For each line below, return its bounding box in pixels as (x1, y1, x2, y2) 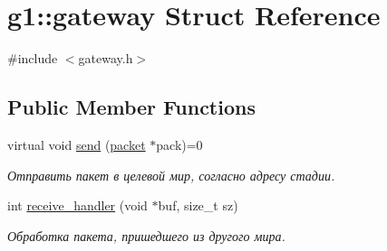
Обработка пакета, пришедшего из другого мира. (7, 226, 285, 245)
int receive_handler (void (7, 196, 148, 215)
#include (7, 49, 58, 68)
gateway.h (78, 49, 133, 68)
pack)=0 (156, 135, 203, 153)
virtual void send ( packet (7, 135, 146, 153)
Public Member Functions (7, 93, 256, 121)
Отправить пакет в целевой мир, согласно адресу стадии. (7, 165, 335, 184)
